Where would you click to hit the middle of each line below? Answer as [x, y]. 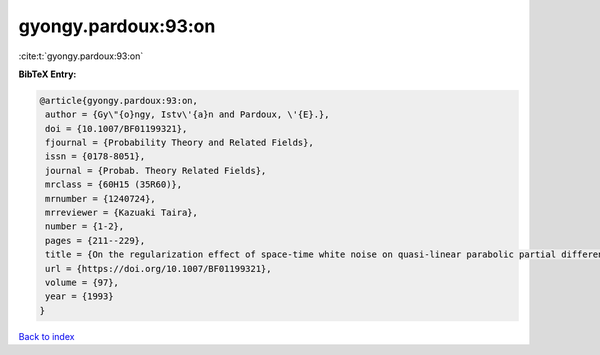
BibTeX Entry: [47, 74]
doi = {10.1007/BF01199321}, [116, 128]
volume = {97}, [82, 282]
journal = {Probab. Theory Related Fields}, [156, 170]
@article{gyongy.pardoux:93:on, [119, 100]
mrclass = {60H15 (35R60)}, [114, 184]
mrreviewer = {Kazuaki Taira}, [122, 213]
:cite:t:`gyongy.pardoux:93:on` [81, 56]
